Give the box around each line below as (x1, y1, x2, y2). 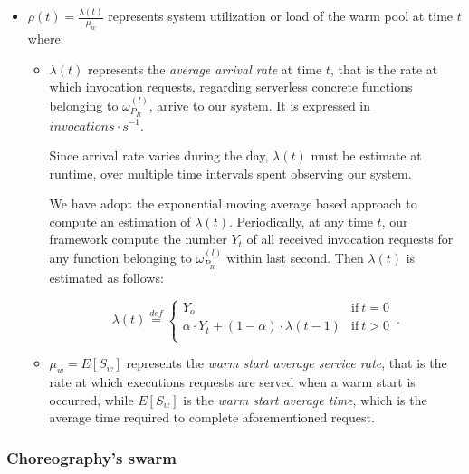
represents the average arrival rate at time (87, 59, 322, 78)
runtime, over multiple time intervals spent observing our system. (49, 163, 412, 182)
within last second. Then (226, 247, 364, 266)
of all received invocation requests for (246, 229, 454, 248)
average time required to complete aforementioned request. (49, 408, 375, 427)
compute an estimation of (49, 211, 191, 230)
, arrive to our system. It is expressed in (148, 95, 370, 114)
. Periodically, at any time (228, 211, 373, 230)
